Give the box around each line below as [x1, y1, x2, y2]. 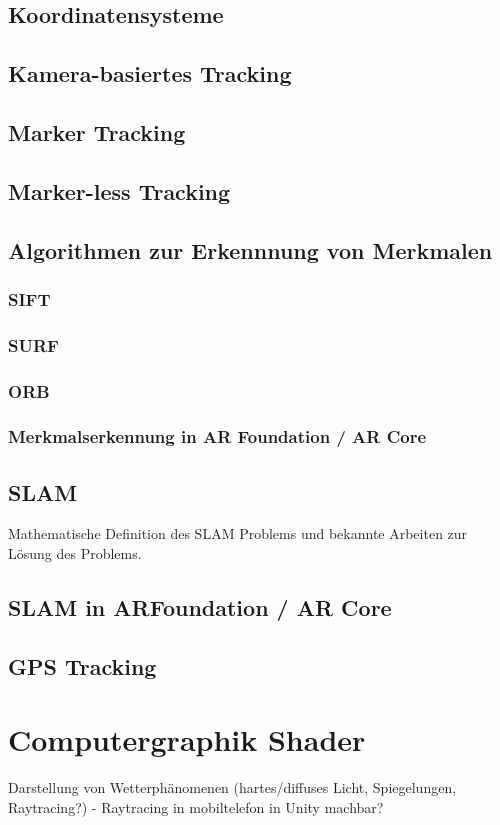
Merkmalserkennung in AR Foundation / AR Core [8, 424, 427, 449]
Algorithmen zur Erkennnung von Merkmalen [8, 234, 493, 265]
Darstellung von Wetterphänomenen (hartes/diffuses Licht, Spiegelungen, [8, 777, 457, 798]
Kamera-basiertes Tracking [8, 58, 292, 89]
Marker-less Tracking [8, 175, 231, 206]
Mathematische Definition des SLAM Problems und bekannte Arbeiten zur [8, 523, 468, 544]
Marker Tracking [8, 116, 186, 147]
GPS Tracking [8, 650, 157, 681]
